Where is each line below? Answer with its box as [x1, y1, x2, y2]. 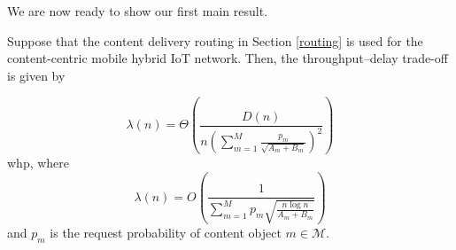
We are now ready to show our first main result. [7, 2, 268, 20]
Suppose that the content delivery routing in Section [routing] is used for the [7, 31, 423, 50]
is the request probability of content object [50, 223, 282, 241]
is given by [7, 66, 66, 84]
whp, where [7, 153, 70, 172]
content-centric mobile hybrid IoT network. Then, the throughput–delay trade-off [7, 49, 448, 67]
